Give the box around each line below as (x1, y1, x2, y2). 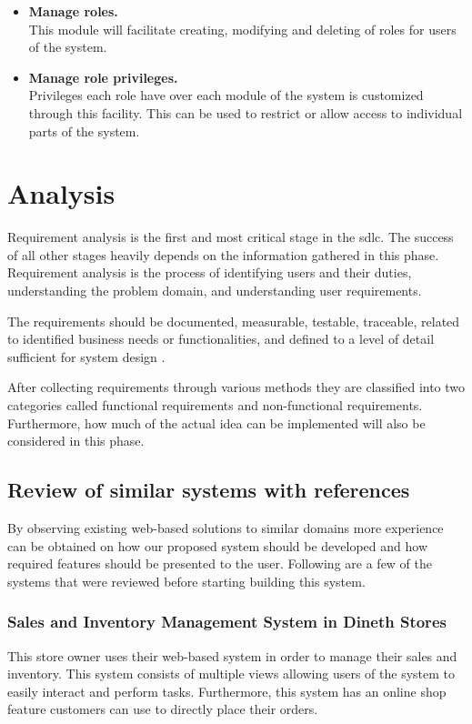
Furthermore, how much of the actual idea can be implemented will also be (7, 413, 426, 432)
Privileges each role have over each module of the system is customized (28, 85, 424, 105)
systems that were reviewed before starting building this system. (7, 571, 366, 590)
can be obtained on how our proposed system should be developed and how (7, 536, 428, 555)
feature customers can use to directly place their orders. (7, 699, 318, 719)
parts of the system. (28, 121, 140, 140)
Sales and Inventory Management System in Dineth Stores (7, 610, 447, 633)
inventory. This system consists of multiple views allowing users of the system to (7, 664, 456, 683)
